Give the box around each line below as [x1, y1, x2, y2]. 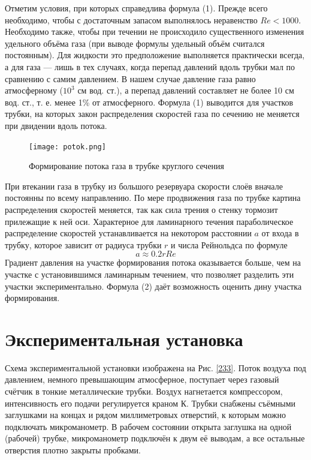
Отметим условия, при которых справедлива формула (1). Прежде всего [5, 2, 268, 14]
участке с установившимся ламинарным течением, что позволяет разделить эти [5, 267, 294, 280]
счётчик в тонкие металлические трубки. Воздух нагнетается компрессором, [5, 385, 283, 398]
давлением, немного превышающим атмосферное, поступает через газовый [5, 373, 279, 386]
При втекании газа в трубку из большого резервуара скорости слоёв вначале [5, 179, 283, 192]
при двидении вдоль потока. [5, 119, 107, 131]
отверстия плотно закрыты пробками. [5, 444, 141, 456]
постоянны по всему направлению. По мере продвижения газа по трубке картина [5, 191, 301, 204]
